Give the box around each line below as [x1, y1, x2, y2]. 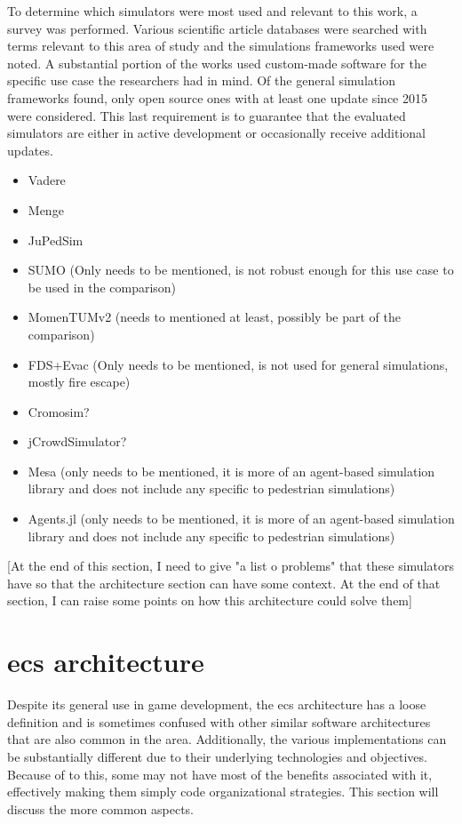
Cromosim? [28, 402, 90, 420]
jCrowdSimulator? [28, 432, 127, 451]
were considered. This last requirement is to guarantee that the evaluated [7, 106, 406, 124]
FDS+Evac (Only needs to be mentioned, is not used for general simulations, [28, 355, 449, 373]
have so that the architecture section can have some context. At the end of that [7, 573, 441, 592]
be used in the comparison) [28, 277, 177, 296]
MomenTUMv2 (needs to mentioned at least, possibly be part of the [28, 308, 401, 326]
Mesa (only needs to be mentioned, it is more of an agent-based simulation [28, 461, 435, 480]
